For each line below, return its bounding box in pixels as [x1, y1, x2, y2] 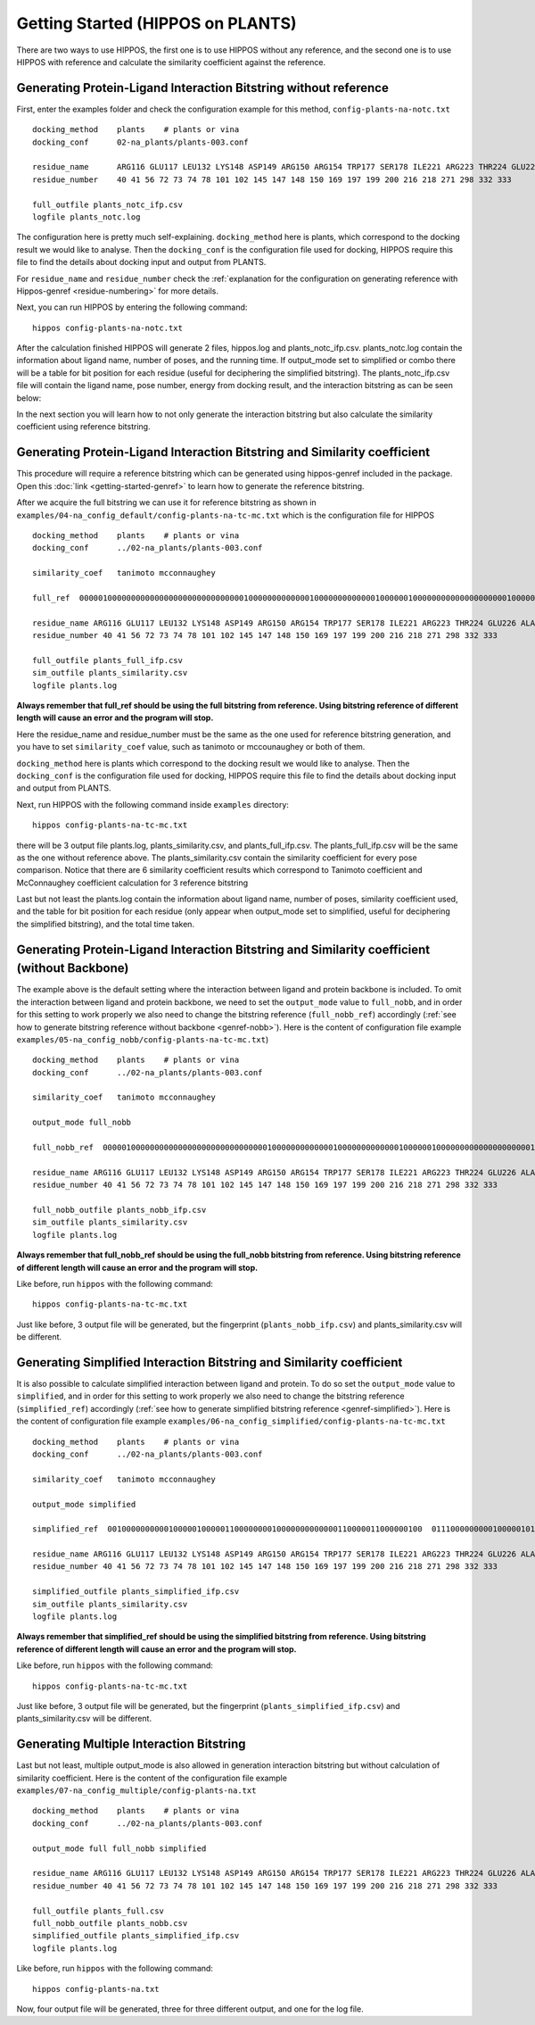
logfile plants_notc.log [32, 212, 141, 222]
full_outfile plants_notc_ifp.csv [32, 199, 183, 210]
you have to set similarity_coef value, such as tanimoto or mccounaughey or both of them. [16, 742, 366, 752]
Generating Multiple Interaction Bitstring [16, 1737, 246, 1752]
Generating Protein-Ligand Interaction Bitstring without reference [16, 80, 390, 95]
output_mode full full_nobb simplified [32, 1843, 207, 1854]
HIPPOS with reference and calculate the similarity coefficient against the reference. [16, 56, 325, 67]
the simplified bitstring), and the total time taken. [16, 918, 195, 929]
